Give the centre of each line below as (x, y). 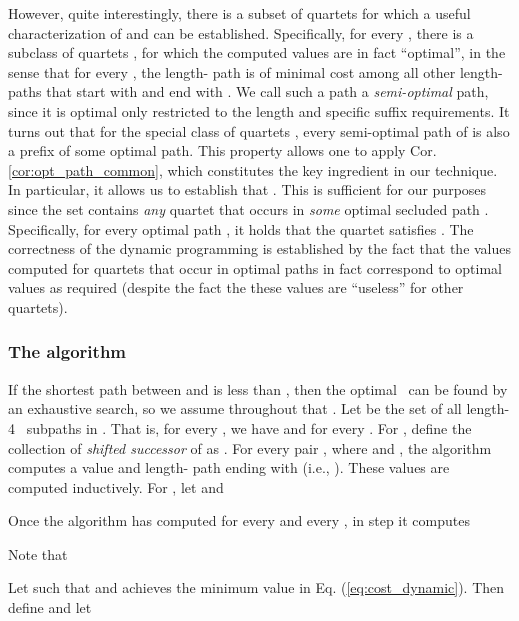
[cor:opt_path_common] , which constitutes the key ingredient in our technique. (253, 169)
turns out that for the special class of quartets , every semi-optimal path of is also (259, 130)
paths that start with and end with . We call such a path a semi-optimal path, (248, 91)
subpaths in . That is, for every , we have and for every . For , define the (249, 427)
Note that (38, 553)
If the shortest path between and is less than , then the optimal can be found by (258, 388)
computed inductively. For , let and (116, 486)
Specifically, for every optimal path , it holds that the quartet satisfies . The (241, 228)
